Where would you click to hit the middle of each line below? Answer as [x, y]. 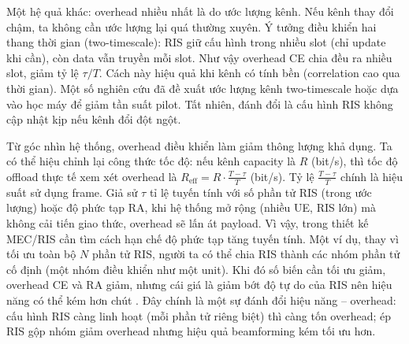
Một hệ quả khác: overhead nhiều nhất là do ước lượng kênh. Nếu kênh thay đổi [200, 11]
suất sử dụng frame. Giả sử [72, 192]
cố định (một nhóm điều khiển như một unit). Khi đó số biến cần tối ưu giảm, [196, 269]
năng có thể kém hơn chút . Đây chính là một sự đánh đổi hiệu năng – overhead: [201, 300]
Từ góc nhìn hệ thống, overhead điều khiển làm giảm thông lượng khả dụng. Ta [199, 145]
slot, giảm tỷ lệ [43, 73]
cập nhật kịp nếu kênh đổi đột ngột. [94, 119]
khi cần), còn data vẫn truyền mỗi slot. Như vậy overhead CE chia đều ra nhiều [199, 57]
